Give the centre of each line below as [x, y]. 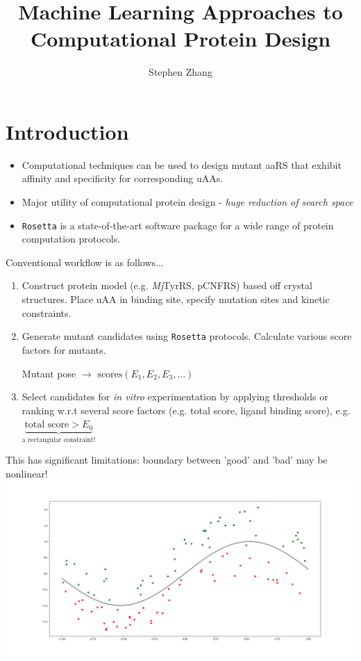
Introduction [67, 131]
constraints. [47, 312]
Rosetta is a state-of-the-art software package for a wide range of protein [178, 225]
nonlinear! [27, 473]
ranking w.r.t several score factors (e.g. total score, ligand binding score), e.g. [186, 410]
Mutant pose [49, 373]
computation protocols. [71, 239]
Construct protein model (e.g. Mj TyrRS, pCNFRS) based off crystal [167, 285]
